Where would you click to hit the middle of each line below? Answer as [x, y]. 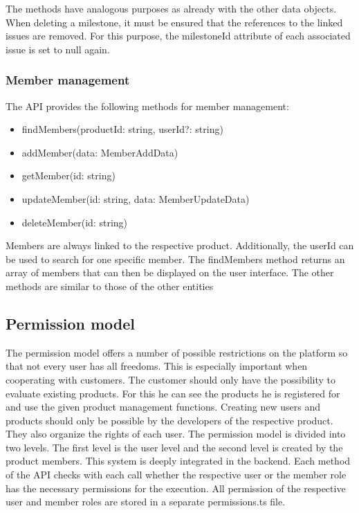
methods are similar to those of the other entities [110, 286]
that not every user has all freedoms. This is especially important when [157, 366]
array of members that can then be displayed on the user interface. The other [170, 272]
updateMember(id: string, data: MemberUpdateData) [136, 198]
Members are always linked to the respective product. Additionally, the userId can [180, 245]
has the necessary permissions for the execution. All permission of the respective [176, 488]
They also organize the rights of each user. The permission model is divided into [176, 434]
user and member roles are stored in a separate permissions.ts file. [146, 502]
